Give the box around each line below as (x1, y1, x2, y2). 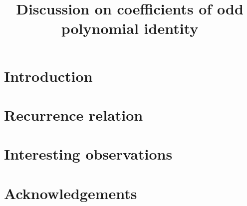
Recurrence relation (4, 104, 143, 125)
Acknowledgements (4, 183, 137, 203)
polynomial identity (61, 18, 199, 38)
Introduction (4, 65, 93, 86)
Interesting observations (4, 144, 173, 164)
